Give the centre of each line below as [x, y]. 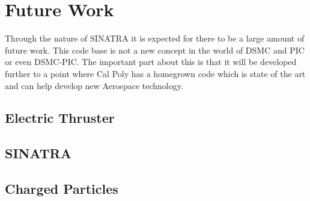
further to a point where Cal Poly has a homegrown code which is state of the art [155, 73]
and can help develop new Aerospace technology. [94, 85]
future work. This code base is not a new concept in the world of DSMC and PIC [155, 50]
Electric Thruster [60, 118]
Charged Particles [62, 189]
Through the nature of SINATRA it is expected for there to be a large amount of [155, 38]
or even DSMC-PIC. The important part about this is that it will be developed [151, 62]
